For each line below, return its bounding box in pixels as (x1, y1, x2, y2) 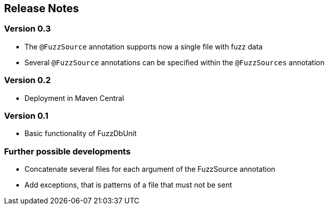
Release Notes (4, 2, 79, 15)
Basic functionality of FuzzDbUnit (24, 129, 137, 138)
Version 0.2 (4, 75, 51, 86)
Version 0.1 (4, 110, 48, 121)
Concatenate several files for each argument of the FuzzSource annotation (24, 165, 275, 174)
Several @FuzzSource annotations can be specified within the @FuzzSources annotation (24, 58, 324, 67)
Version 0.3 (4, 23, 51, 34)
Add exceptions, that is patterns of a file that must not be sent (24, 180, 232, 190)
